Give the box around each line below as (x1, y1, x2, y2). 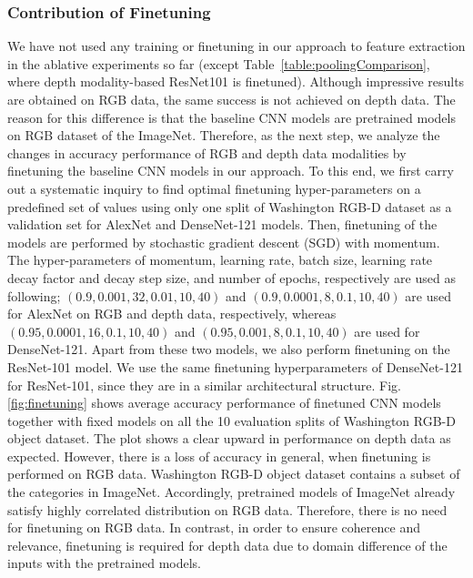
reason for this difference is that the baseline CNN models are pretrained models (7, 107, 456, 127)
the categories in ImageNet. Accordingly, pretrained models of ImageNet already (7, 482, 456, 502)
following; (7, 286, 61, 305)
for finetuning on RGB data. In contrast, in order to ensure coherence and (7, 518, 420, 537)
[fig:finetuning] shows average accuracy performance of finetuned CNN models (7, 393, 441, 412)
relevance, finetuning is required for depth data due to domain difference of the (7, 535, 448, 554)
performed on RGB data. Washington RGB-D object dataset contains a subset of (7, 464, 460, 483)
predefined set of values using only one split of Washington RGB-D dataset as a (7, 197, 452, 216)
